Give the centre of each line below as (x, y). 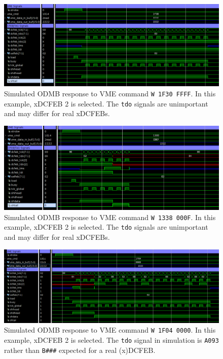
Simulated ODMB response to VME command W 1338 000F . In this (110, 217)
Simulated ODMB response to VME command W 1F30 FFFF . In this (110, 93)
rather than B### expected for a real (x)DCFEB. (80, 350)
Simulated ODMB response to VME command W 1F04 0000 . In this (110, 330)
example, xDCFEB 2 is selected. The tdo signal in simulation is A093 (111, 339)
